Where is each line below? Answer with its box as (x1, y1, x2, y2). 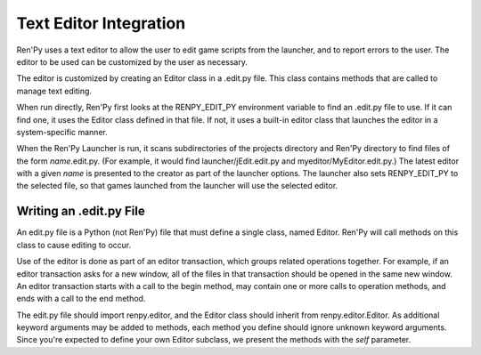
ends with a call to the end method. (16, 294, 146, 304)
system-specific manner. (16, 126, 109, 137)
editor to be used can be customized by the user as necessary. (16, 56, 249, 67)
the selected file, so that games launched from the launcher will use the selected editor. (16, 181, 338, 191)
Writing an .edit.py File (16, 204, 146, 219)
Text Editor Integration (16, 13, 186, 33)
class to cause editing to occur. (16, 239, 132, 250)
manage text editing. (16, 85, 93, 96)
